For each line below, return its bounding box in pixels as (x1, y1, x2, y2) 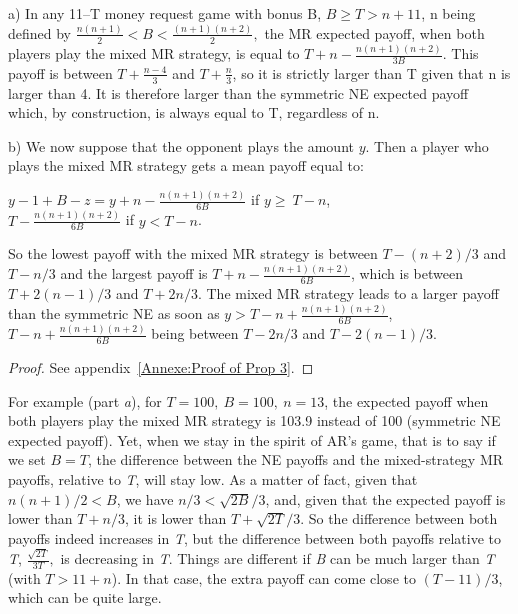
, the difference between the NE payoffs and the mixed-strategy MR (87, 449, 504, 470)
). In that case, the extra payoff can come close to (111, 567, 416, 588)
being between (151, 323, 239, 344)
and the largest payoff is (60, 263, 208, 284)
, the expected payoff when (324, 390, 489, 411)
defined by (8, 22, 72, 43)
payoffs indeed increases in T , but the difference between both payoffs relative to (8, 527, 502, 548)
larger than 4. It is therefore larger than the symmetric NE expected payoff (8, 82, 469, 103)
